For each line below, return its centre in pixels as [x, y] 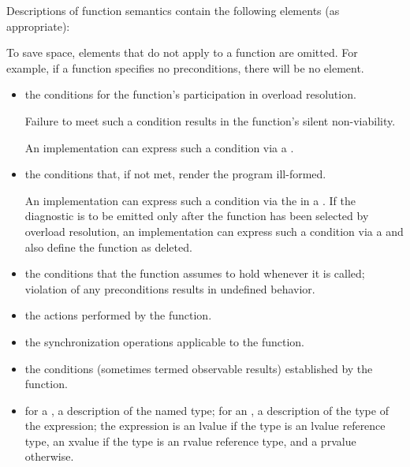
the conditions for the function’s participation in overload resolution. [190, 94]
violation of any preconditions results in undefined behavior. [170, 288]
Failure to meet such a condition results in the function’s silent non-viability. [210, 120]
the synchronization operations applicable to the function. [164, 341]
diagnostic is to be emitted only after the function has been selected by [197, 216]
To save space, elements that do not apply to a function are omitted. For [182, 52]
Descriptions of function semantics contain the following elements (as [173, 10]
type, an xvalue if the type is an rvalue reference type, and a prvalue [190, 441]
